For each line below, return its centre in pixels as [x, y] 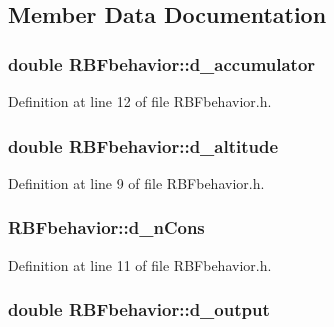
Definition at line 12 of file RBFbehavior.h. [140, 101]
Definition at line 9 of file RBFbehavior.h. [136, 182]
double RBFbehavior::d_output [139, 309]
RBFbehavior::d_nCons [106, 227]
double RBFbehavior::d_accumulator [162, 63]
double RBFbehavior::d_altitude [143, 145]
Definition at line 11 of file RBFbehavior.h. [140, 264]
